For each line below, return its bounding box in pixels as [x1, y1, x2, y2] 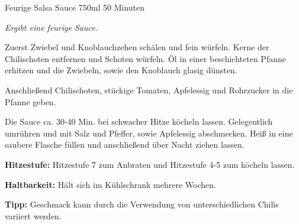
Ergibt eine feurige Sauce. [5, 21, 98, 33]
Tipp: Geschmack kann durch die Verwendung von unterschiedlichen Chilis [5, 198, 279, 210]
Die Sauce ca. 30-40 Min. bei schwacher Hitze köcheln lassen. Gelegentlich [5, 115, 273, 128]
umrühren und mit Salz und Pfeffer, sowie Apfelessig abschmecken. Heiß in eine [5, 126, 293, 139]
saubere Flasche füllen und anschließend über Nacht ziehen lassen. [5, 138, 245, 151]
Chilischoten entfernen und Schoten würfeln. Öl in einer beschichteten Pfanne [5, 52, 286, 64]
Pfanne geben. [5, 95, 56, 108]
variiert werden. [5, 209, 62, 222]
